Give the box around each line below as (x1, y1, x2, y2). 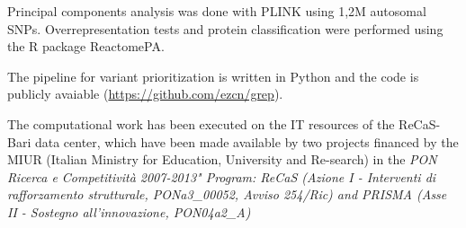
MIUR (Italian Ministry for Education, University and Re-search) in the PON (7, 150, 437, 169)
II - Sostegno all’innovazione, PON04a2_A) (7, 202, 251, 221)
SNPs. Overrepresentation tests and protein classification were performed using (7, 19, 444, 38)
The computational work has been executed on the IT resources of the (7, 114, 395, 133)
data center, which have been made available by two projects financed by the (34, 132, 459, 151)
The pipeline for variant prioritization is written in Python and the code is (7, 66, 419, 85)
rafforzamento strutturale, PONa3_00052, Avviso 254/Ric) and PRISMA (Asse (7, 185, 447, 204)
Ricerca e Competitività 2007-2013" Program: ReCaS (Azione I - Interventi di (7, 167, 436, 186)
